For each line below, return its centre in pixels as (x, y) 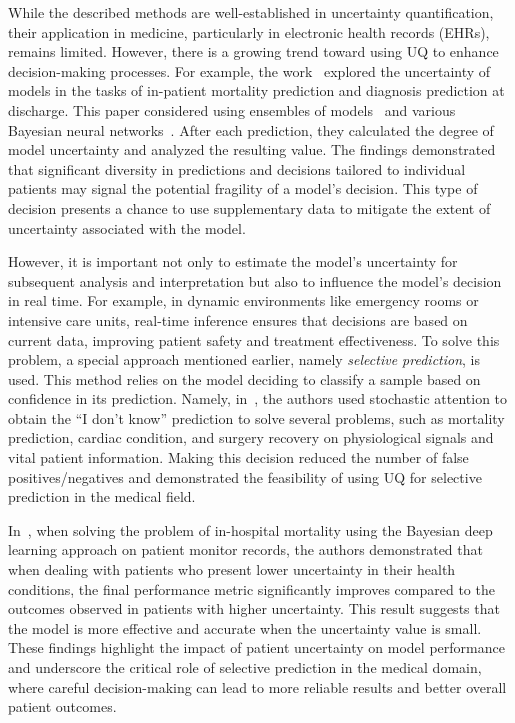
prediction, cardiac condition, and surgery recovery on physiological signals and (251, 437)
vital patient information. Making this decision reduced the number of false (238, 457)
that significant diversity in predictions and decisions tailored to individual (237, 168)
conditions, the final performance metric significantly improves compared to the (251, 588)
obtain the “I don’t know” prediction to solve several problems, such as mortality (256, 417)
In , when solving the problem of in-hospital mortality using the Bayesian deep (250, 529)
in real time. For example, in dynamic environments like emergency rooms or (243, 300)
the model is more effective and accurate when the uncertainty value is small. (245, 627)
